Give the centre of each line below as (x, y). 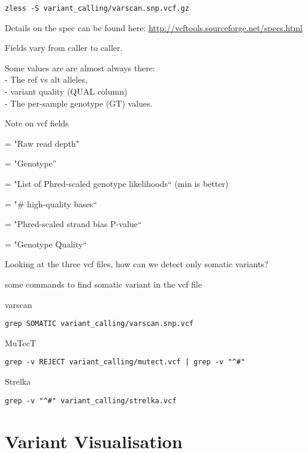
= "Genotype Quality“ (46, 244)
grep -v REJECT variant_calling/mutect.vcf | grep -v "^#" (125, 362)
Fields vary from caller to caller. (64, 48)
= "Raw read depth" (42, 143)
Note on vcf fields (37, 123)
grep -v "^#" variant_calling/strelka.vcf (91, 401)
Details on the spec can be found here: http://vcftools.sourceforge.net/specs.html (154, 27)
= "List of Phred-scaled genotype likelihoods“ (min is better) (117, 183)
